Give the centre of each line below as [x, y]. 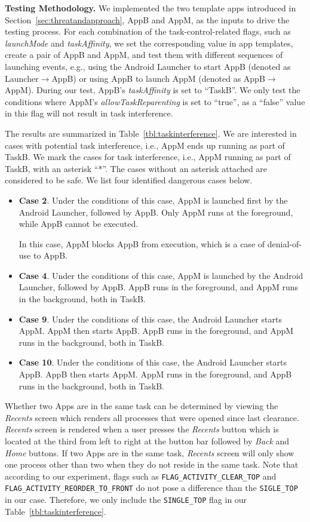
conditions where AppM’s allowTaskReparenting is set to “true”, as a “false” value [155, 101]
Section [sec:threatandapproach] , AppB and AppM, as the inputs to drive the [147, 19]
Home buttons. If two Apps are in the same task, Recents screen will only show [150, 452]
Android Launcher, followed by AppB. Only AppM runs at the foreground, [156, 212]
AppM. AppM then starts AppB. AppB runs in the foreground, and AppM [156, 331]
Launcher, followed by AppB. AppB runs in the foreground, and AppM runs [159, 287]
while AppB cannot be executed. [79, 224]
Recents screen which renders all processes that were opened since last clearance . [152, 417]
